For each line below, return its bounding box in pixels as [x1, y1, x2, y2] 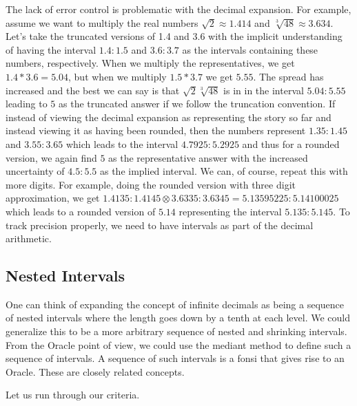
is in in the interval [223, 83, 304, 97]
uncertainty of [6, 164, 65, 178]
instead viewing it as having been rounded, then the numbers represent [6, 123, 306, 138]
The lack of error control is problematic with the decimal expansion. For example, [6, 2, 351, 16]
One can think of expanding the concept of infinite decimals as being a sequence [6, 297, 345, 311]
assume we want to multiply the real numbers [6, 15, 198, 30]
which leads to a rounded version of [6, 204, 156, 218]
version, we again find [6, 150, 97, 164]
